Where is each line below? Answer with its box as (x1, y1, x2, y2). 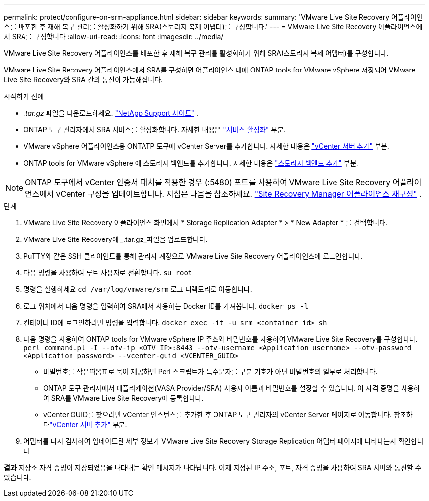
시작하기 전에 (4, 92, 44, 100)
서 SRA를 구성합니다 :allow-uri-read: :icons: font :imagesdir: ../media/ (4, 32, 224, 41)
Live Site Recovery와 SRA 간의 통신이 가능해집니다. (4, 75, 163, 84)
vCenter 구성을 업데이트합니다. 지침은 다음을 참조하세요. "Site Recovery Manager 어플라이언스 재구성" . (56, 189, 422, 199)
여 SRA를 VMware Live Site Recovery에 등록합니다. (43, 394, 204, 402)
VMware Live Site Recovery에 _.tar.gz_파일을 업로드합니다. (24, 235, 208, 243)
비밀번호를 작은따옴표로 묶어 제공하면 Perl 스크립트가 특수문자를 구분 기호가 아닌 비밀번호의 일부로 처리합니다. (43, 367, 378, 376)
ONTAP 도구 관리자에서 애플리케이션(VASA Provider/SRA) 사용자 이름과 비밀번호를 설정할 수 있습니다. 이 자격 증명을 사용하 (43, 384, 420, 392)
